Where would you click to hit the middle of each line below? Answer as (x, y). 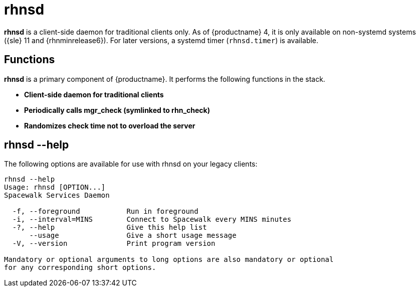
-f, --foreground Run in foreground (105, 211)
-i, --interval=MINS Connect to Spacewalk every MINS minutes (152, 220)
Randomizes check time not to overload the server (110, 125)
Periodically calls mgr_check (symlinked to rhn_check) (117, 110)
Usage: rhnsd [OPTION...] (55, 187)
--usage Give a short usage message (133, 236)
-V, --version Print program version (114, 244)
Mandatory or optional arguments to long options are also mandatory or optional (169, 260)
